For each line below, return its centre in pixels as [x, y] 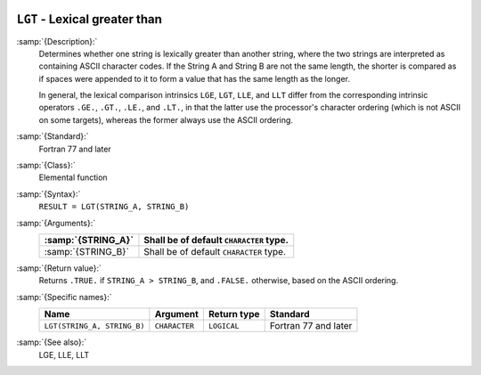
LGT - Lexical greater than [89, 19]
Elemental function [73, 177]
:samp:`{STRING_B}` [86, 251]
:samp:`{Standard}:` [53, 136]
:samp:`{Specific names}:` [64, 297]
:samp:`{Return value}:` [59, 268]
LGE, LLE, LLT [64, 355]
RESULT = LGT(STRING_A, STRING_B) [114, 207]
